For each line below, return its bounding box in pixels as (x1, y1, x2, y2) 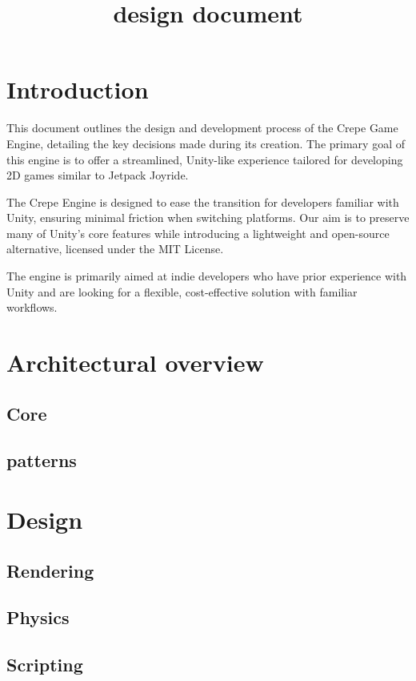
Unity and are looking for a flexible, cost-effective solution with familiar (6, 283, 358, 300)
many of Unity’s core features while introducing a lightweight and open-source (6, 224, 390, 241)
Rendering (6, 558, 94, 582)
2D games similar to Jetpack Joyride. (6, 167, 189, 183)
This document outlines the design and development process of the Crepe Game (6, 119, 398, 136)
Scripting (6, 652, 83, 677)
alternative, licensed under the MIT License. (6, 240, 224, 257)
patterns (6, 448, 77, 473)
